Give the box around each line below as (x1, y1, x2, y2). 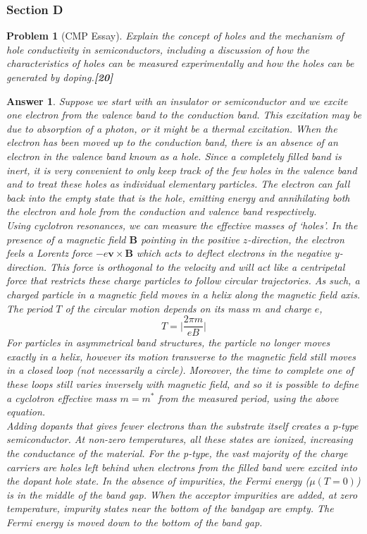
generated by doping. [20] (6, 70, 113, 84)
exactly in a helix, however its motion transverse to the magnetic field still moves (6, 348, 356, 363)
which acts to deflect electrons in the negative (136, 245, 331, 260)
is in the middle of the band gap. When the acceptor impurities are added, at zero (6, 487, 358, 502)
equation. (6, 404, 46, 419)
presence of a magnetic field (6, 231, 126, 246)
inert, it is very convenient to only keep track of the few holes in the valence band (6, 162, 357, 177)
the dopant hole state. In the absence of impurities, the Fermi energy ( (6, 473, 310, 488)
